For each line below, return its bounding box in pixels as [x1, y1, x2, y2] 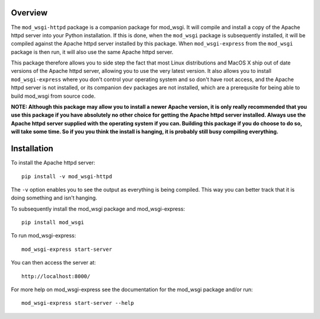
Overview [11, 8, 48, 18]
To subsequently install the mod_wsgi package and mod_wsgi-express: [11, 205, 185, 212]
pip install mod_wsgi [21, 219, 84, 226]
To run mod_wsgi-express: [11, 232, 76, 239]
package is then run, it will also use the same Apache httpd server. [11, 48, 174, 56]
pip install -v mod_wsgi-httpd [21, 173, 113, 180]
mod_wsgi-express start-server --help [21, 299, 135, 307]
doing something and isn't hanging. [11, 194, 98, 201]
